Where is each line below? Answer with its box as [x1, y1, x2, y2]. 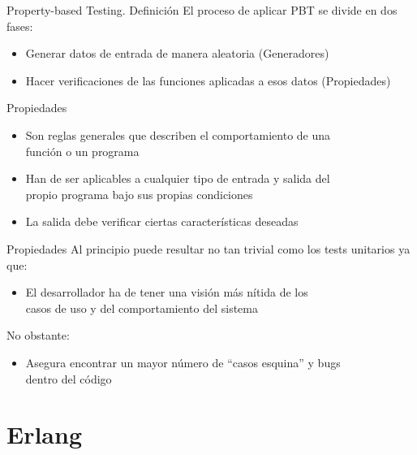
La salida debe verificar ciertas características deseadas [25, 213, 299, 230]
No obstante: [6, 327, 70, 344]
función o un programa [25, 142, 140, 159]
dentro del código [25, 370, 112, 387]
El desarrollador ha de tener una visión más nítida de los [25, 284, 308, 301]
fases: [6, 17, 33, 34]
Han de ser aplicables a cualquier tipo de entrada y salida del [25, 170, 330, 187]
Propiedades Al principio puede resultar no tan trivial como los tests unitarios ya [6, 240, 411, 257]
